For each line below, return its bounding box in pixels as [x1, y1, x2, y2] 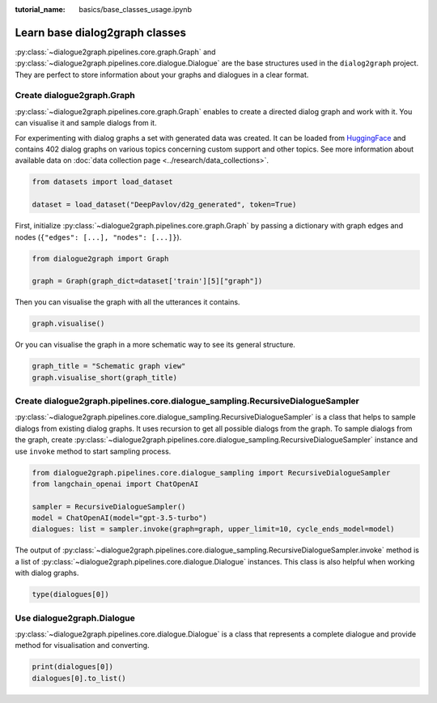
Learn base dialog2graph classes [15, 25, 186, 40]
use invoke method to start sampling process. [15, 446, 172, 456]
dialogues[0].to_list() [32, 673, 127, 683]
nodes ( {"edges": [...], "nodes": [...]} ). [15, 232, 182, 242]
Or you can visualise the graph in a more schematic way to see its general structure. [15, 340, 295, 350]
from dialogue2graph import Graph [32, 254, 169, 263]
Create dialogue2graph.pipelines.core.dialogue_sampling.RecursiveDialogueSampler [15, 395, 359, 407]
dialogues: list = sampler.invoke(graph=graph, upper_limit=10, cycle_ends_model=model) [32, 525, 396, 534]
